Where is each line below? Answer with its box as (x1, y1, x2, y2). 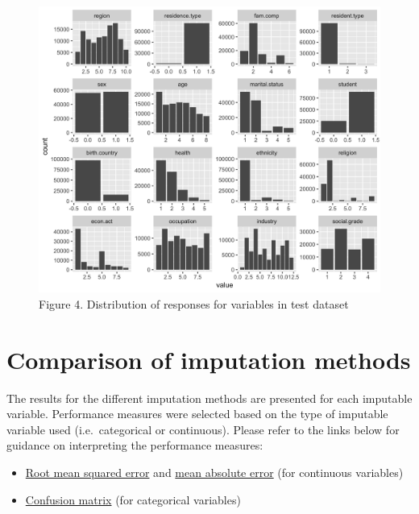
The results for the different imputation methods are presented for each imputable (6, 389, 413, 406)
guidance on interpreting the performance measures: (6, 437, 263, 454)
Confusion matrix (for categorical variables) (25, 491, 241, 508)
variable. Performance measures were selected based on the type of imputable (6, 405, 388, 422)
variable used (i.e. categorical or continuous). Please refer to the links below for (6, 421, 400, 437)
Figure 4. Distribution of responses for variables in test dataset (39, 295, 349, 312)
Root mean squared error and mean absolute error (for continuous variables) (25, 463, 404, 480)
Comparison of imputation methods (6, 342, 411, 375)
